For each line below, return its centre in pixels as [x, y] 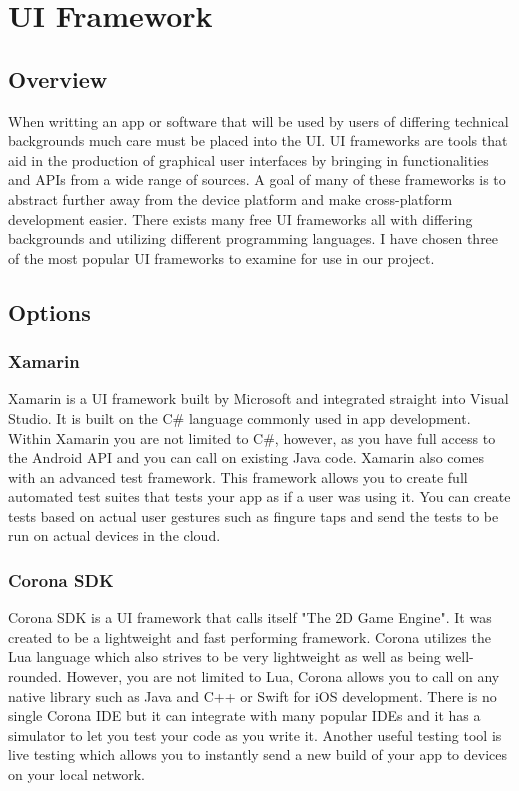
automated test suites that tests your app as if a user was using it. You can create [259, 496]
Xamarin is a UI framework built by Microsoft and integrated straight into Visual [258, 398]
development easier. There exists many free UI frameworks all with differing [240, 218]
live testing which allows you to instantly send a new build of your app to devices [257, 754]
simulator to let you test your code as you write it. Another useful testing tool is [255, 734]
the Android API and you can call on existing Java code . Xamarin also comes [246, 457]
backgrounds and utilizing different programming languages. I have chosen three [253, 238]
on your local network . [76, 774]
